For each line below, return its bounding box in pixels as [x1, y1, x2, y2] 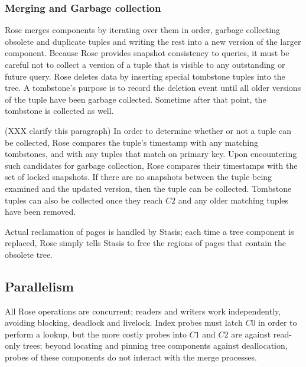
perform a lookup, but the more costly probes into [5, 327, 187, 340]
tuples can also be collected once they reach [5, 194, 163, 206]
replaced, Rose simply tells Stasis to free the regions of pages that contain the [5, 237, 287, 249]
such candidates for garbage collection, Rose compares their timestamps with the [5, 159, 298, 171]
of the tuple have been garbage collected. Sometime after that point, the [5, 93, 266, 105]
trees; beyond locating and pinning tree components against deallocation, [22, 339, 288, 352]
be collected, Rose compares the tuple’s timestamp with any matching [5, 136, 259, 148]
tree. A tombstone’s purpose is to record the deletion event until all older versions [5, 81, 301, 94]
